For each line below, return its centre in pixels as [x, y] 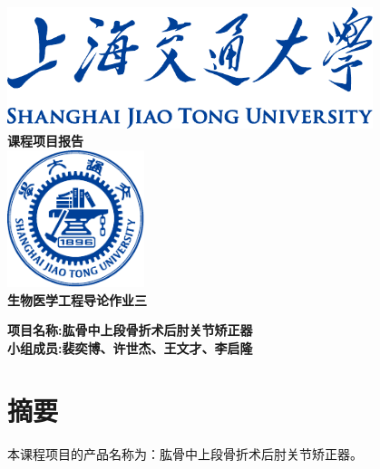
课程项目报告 [45, 141]
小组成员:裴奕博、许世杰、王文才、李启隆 [130, 347]
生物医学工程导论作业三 [77, 299]
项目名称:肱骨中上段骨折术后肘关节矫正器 [130, 330]
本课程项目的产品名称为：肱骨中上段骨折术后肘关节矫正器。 [185, 453]
